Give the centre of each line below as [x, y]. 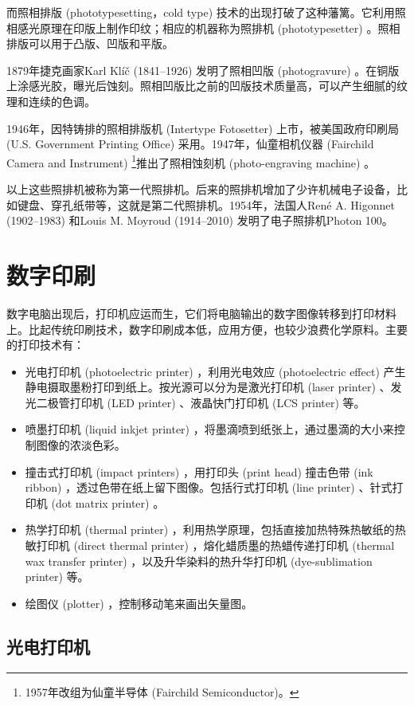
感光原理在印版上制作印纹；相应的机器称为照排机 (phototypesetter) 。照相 [209, 27]
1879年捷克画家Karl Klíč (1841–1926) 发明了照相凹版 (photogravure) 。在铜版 [203, 70]
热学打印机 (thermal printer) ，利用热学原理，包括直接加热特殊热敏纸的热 [215, 529]
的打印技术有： [45, 345]
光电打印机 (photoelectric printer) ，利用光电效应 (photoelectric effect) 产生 [215, 371]
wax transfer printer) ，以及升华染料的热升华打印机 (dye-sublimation [199, 561]
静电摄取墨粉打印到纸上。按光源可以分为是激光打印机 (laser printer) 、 [208, 387]
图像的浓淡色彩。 [81, 445]
